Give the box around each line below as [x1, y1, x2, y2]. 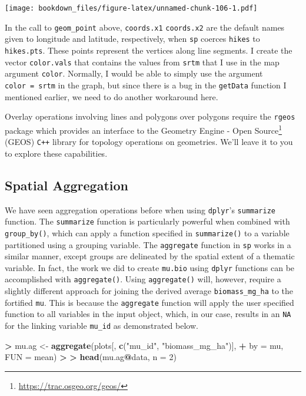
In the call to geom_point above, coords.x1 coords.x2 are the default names [5, 21, 285, 33]
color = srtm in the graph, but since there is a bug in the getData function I [5, 78, 287, 91]
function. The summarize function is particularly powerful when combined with [5, 215, 290, 227]
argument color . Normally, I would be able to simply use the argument [5, 67, 263, 80]
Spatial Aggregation [5, 176, 128, 194]
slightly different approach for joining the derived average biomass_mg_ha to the [5, 285, 294, 297]
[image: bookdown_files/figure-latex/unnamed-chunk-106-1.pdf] [5, 4, 258, 12]
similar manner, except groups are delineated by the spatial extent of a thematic [5, 250, 295, 262]
